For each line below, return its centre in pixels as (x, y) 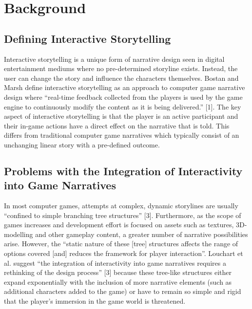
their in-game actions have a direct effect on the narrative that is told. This (117, 125)
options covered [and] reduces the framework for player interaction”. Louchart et (124, 253)
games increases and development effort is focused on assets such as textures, (119, 225)
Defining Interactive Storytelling (87, 38)
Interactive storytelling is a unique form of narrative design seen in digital (114, 59)
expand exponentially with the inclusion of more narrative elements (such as (118, 282)
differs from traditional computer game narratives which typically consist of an (122, 135)
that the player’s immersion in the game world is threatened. (95, 301)
